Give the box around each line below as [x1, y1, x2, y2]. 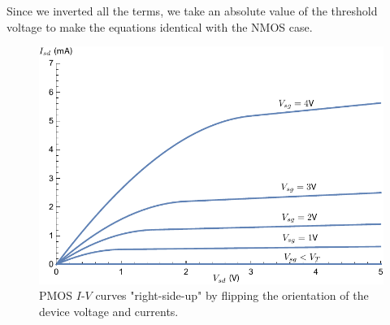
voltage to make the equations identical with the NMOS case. [6, 18, 313, 35]
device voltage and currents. [39, 302, 179, 319]
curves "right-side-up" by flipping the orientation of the [95, 287, 369, 304]
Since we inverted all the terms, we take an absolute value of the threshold [6, 2, 378, 19]
